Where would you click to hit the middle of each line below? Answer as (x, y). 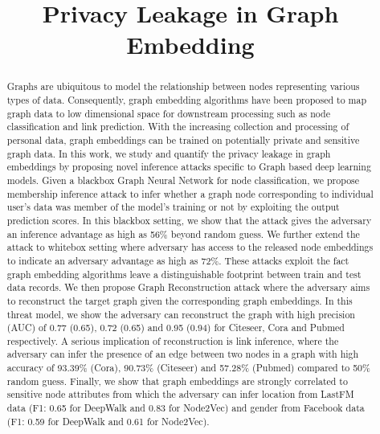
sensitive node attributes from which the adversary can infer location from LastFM (180, 394)
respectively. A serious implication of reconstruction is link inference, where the (173, 340)
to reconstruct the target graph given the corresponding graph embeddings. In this (180, 300)
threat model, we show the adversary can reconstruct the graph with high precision (181, 314)
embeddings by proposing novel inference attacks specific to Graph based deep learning (189, 167)
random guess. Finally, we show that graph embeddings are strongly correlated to (177, 381)
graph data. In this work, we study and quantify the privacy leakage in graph (169, 153)
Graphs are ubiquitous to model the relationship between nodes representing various (183, 86)
